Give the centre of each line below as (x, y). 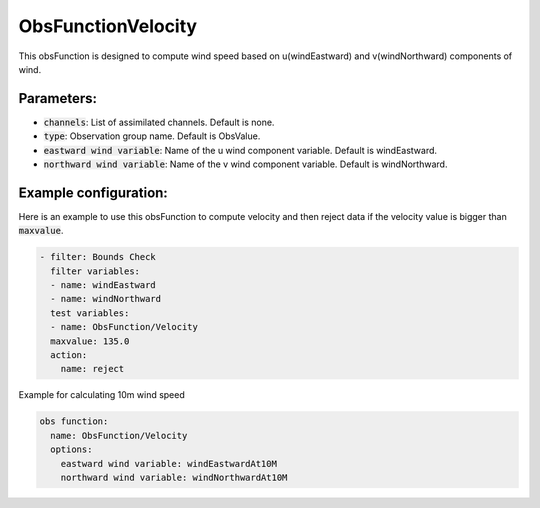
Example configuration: (93, 192)
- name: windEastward (103, 285)
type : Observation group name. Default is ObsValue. (152, 136)
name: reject (92, 369)
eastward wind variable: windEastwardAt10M (168, 463)
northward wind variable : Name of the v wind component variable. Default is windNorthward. (245, 164)
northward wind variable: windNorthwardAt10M (174, 477)
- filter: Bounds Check (98, 257)
